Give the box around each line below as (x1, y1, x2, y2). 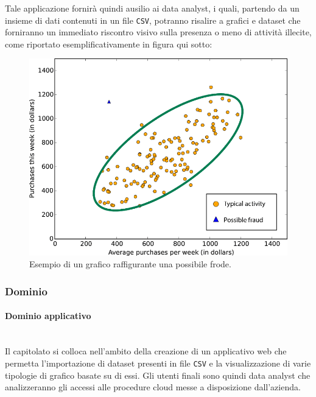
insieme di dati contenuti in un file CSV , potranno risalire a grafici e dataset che (5, 13, 301, 26)
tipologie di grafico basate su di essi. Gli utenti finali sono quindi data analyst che (5, 368, 311, 381)
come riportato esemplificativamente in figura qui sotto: (5, 37, 212, 50)
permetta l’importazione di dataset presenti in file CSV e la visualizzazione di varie (5, 356, 311, 369)
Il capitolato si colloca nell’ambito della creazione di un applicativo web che (5, 345, 287, 357)
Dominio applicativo (5, 309, 91, 322)
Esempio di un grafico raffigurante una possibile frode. (29, 258, 231, 270)
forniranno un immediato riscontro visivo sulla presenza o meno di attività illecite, (5, 26, 312, 38)
